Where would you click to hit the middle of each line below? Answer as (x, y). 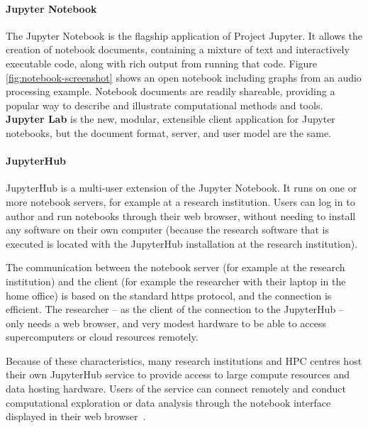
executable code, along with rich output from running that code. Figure (162, 63)
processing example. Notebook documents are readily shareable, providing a (171, 91)
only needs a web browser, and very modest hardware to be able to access (166, 323)
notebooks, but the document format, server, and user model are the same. (168, 132)
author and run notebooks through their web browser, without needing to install (181, 215)
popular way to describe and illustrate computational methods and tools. (165, 105)
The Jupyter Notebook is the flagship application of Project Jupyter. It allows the (184, 35)
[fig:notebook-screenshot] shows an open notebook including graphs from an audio (184, 77)
